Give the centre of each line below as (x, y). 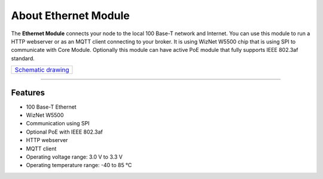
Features (28, 92)
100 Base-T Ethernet (51, 107)
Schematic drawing (42, 70)
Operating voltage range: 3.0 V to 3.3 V (74, 157)
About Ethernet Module (70, 16)
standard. (23, 58)
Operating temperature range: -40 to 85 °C (79, 165)
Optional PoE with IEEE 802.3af (64, 132)
